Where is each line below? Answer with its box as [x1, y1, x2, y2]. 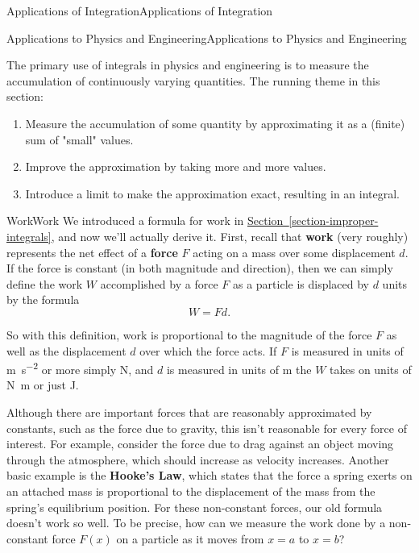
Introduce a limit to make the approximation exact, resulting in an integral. [25, 185, 400, 202]
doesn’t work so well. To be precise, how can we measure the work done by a [6, 514, 386, 531]
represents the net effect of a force [6, 243, 178, 260]
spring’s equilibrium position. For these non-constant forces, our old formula [6, 498, 383, 515]
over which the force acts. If [139, 342, 277, 359]
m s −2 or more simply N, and [6, 359, 154, 377]
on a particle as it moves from [116, 530, 264, 547]
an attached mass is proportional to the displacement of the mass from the [6, 482, 375, 499]
